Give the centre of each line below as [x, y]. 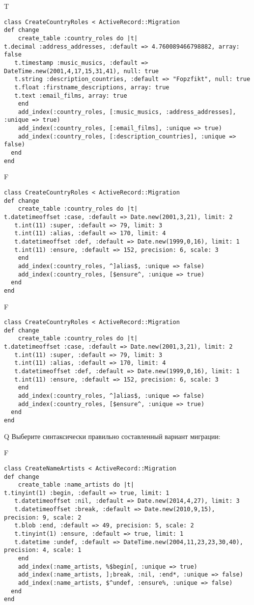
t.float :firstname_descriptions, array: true [92, 87]
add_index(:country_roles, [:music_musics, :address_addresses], [127, 112]
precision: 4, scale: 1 [43, 550]
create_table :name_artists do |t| [76, 485]
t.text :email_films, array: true [71, 96]
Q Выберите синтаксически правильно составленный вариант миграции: [112, 436]
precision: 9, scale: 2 [43, 517]
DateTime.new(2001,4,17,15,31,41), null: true [81, 71]
